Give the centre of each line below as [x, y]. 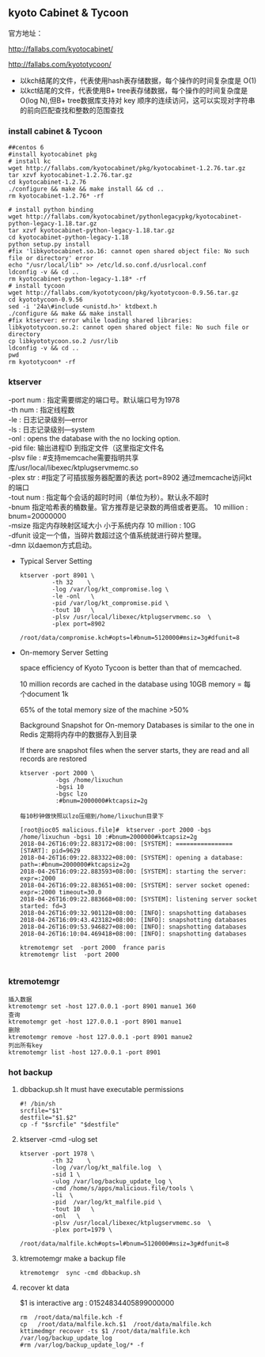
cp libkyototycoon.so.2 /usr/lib [63, 342]
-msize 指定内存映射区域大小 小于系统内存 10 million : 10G [102, 526]
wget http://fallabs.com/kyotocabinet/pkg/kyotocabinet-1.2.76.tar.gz [127, 168]
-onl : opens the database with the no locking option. [94, 439]
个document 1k [44, 694]
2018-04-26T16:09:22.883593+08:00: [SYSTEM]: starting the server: [133, 872]
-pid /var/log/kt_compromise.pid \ [110, 603]
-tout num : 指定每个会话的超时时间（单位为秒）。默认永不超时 [109, 497]
